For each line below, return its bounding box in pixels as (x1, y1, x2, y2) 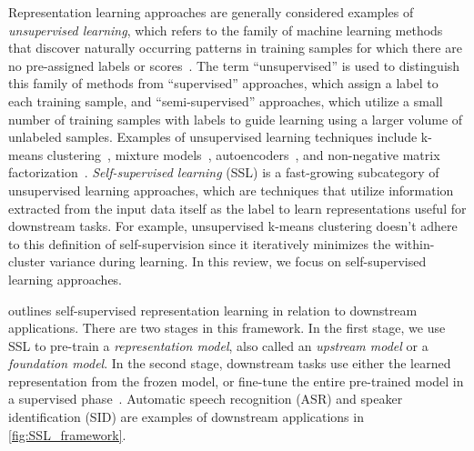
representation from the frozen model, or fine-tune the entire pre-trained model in (8, 371, 464, 390)
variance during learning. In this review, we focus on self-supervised (49, 252, 427, 271)
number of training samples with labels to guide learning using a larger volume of (8, 109, 463, 128)
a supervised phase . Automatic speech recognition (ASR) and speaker (8, 389, 403, 408)
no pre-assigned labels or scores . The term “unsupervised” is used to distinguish (8, 55, 460, 75)
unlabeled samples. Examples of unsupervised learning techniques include (8, 127, 418, 146)
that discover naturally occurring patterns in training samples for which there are (8, 38, 462, 57)
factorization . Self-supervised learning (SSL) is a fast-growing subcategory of (8, 163, 439, 182)
